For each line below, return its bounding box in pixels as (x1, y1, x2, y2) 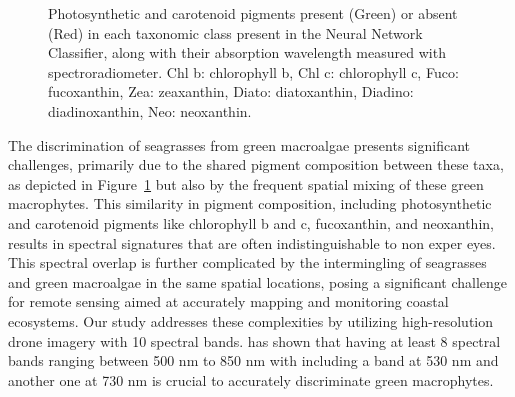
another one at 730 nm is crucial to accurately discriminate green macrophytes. (8, 369, 494, 390)
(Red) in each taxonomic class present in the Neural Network (48, 22, 423, 43)
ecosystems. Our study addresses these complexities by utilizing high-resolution (8, 310, 494, 331)
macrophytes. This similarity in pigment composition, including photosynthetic (8, 193, 492, 214)
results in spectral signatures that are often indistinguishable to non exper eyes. (8, 232, 496, 253)
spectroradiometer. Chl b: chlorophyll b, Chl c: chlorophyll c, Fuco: (48, 61, 459, 82)
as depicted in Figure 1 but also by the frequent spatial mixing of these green (8, 173, 484, 194)
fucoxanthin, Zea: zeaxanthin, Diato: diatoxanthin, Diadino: (48, 81, 414, 102)
